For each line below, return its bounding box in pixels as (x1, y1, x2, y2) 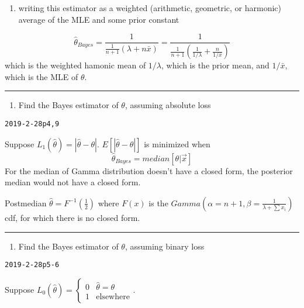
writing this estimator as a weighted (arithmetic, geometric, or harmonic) (18, 2, 282, 13)
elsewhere (96, 293, 130, 302)
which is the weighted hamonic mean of (5, 59, 146, 71)
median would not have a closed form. (5, 176, 141, 188)
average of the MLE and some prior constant (18, 13, 179, 25)
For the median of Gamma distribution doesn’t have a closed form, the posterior (5, 164, 293, 177)
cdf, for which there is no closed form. (5, 211, 140, 223)
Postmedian (5, 196, 47, 209)
